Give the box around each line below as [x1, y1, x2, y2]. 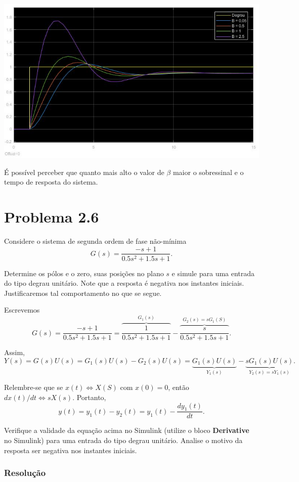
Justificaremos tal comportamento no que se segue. [4, 287, 162, 298]
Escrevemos [4, 304, 40, 315]
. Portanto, [72, 392, 106, 403]
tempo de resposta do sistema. [4, 177, 98, 187]
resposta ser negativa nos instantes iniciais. [4, 445, 137, 455]
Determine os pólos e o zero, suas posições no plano [4, 268, 164, 278]
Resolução [4, 466, 46, 479]
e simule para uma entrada [172, 268, 255, 278]
